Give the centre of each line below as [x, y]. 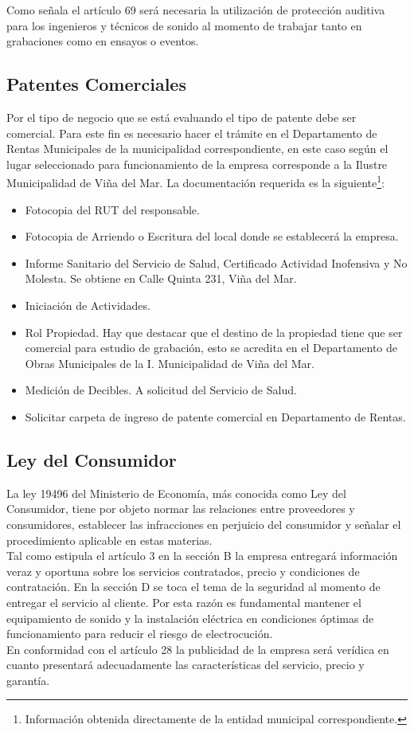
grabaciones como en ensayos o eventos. [103, 41]
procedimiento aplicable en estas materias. [109, 540]
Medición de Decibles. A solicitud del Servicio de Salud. [161, 390]
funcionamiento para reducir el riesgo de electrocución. [140, 634]
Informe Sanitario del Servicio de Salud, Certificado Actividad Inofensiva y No [216, 262]
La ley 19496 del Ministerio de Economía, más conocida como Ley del [176, 493]
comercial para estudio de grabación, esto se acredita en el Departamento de [211, 348]
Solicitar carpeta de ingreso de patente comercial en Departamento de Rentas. [215, 416]
